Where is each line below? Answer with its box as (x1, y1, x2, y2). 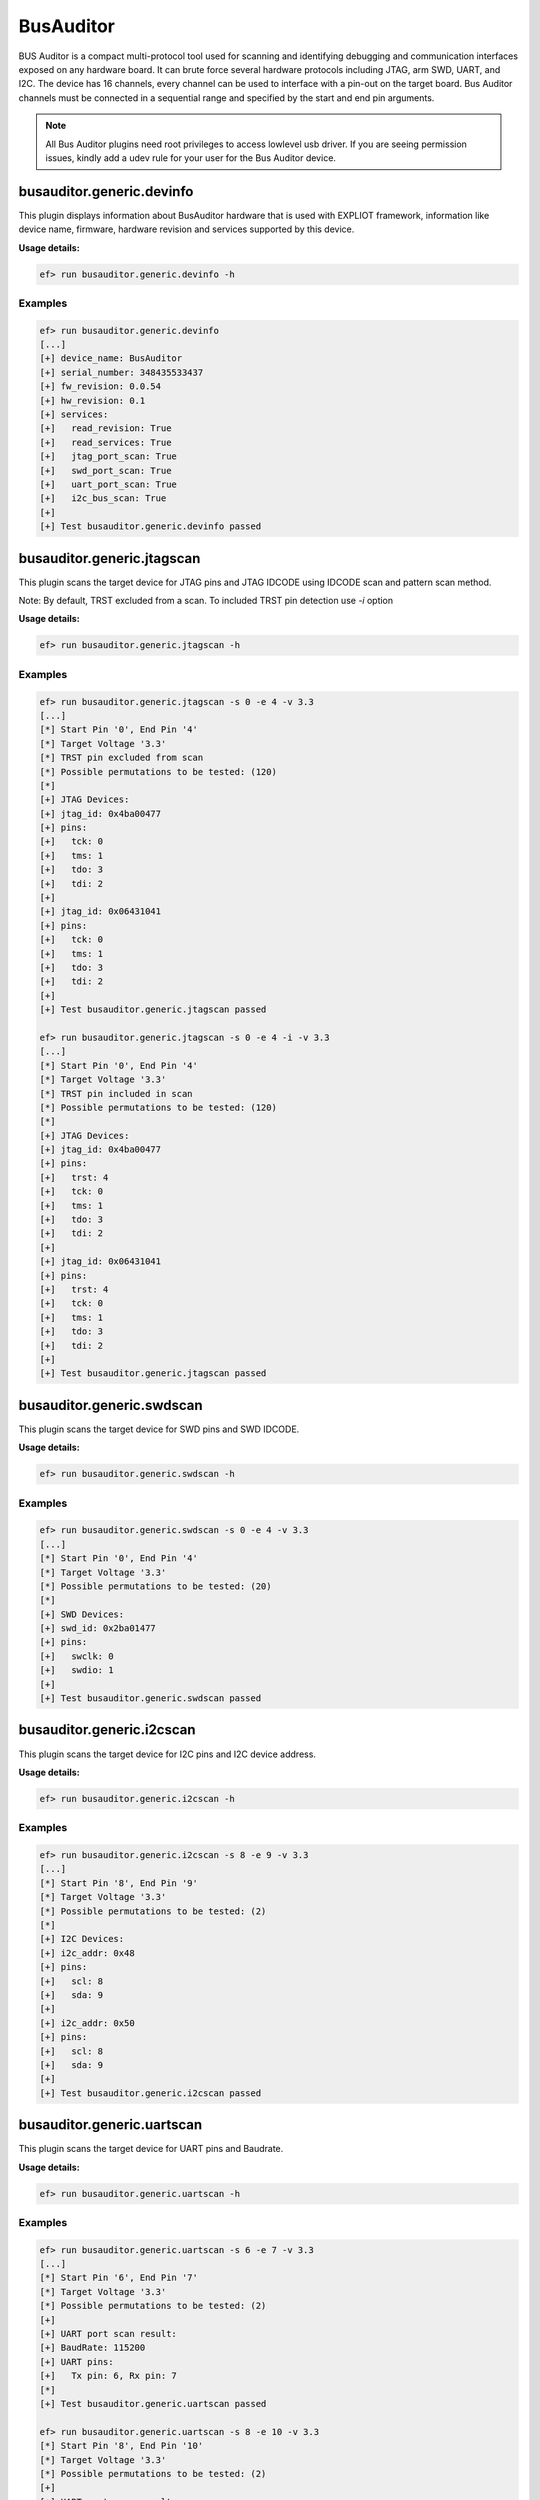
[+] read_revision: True (39, 423, 172, 434)
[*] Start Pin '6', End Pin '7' (39, 2272, 199, 2284)
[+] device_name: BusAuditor (39, 353, 183, 364)
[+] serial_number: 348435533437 (39, 366, 204, 378)
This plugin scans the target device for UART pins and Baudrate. (18, 2143, 284, 2155)
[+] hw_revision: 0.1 (39, 395, 146, 406)
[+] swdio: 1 (39, 1665, 114, 1676)
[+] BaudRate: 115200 (39, 2342, 146, 2354)
